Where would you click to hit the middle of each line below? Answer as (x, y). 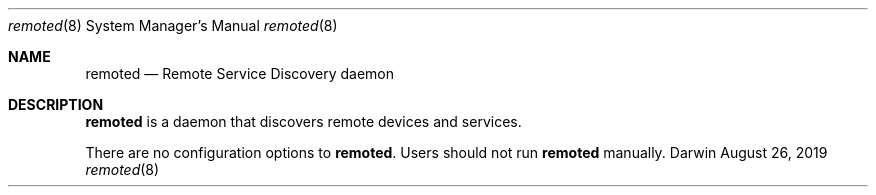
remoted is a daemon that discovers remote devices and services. (303, 121)
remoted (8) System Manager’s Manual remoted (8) (173, 25)
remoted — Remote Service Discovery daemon (240, 73)
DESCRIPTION (56, 104)
